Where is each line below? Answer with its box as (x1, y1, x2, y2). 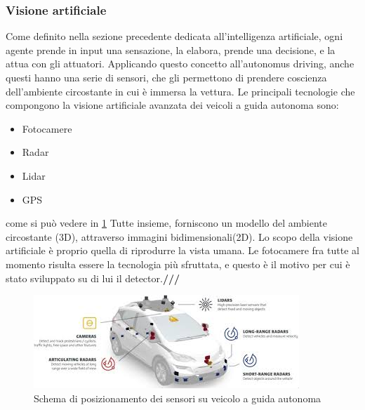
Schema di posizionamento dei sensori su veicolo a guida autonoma (34, 390, 321, 405)
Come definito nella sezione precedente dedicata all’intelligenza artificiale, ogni (6, 29, 343, 44)
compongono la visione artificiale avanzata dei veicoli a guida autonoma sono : (6, 98, 339, 112)
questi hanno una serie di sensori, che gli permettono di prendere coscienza (6, 70, 327, 84)
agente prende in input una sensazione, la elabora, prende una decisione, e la (6, 42, 336, 57)
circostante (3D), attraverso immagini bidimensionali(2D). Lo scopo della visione (6, 229, 353, 244)
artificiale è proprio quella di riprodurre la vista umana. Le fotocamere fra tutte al (6, 243, 359, 258)
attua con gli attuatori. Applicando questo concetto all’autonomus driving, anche (6, 56, 354, 71)
